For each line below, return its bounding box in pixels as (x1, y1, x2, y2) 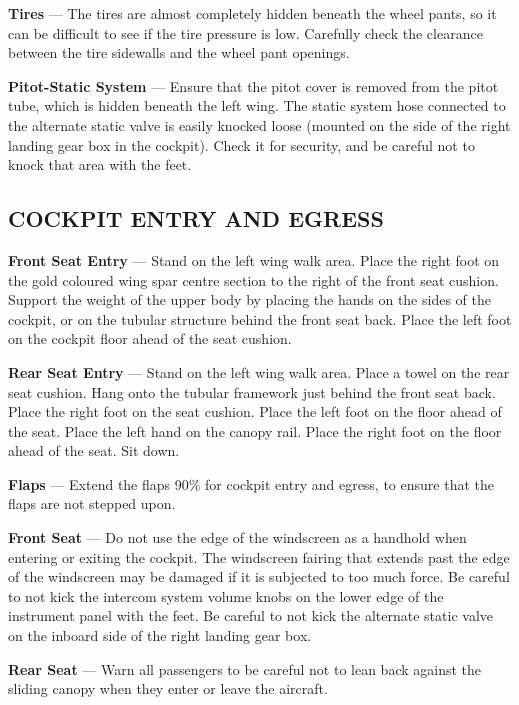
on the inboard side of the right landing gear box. (8, 625, 312, 646)
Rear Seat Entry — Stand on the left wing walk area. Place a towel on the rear (8, 361, 510, 382)
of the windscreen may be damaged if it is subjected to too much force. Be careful (8, 566, 510, 587)
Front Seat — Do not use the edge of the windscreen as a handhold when (8, 527, 467, 548)
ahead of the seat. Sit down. (8, 440, 180, 461)
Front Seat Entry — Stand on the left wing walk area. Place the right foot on (8, 249, 500, 270)
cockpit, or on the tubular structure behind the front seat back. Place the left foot (8, 308, 512, 329)
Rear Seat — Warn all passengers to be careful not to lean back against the (8, 658, 481, 679)
